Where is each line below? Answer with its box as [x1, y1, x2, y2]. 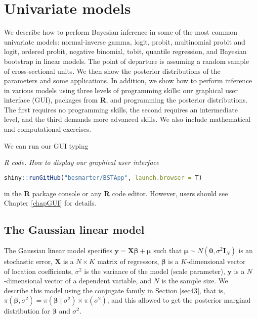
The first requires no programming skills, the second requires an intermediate [4, 104, 238, 114]
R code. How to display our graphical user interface [4, 157, 159, 167]
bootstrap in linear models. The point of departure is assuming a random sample [4, 55, 249, 66]
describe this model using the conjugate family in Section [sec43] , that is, [4, 285, 225, 295]
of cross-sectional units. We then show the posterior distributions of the [4, 65, 220, 76]
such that [153, 245, 182, 256]
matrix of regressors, [97, 256, 159, 266]
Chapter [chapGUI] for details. [4, 198, 96, 208]
